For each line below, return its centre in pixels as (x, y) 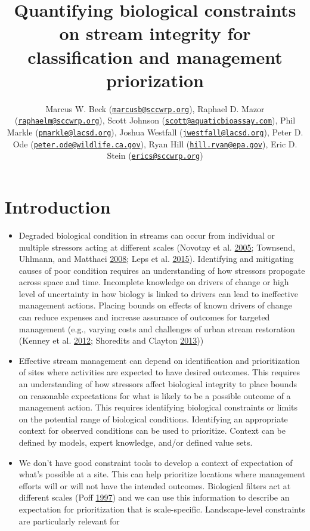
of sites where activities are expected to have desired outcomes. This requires (159, 372)
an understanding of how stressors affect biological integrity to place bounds (158, 384)
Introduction (58, 206)
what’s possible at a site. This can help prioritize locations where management (162, 474)
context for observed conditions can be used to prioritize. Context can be (152, 430)
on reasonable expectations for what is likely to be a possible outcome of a (155, 395)
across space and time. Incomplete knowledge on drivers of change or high (154, 282)
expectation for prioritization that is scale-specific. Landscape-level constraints (162, 509)
